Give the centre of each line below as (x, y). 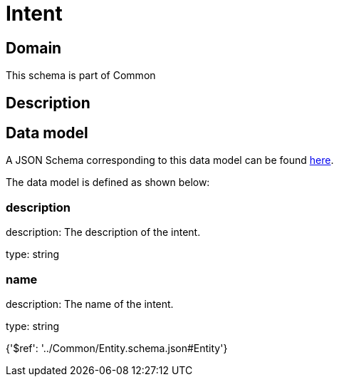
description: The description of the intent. (103, 232)
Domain (34, 48)
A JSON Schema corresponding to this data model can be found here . (170, 160)
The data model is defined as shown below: (108, 182)
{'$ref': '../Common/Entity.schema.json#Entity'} (117, 348)
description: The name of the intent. (90, 304)
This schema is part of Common (81, 76)
